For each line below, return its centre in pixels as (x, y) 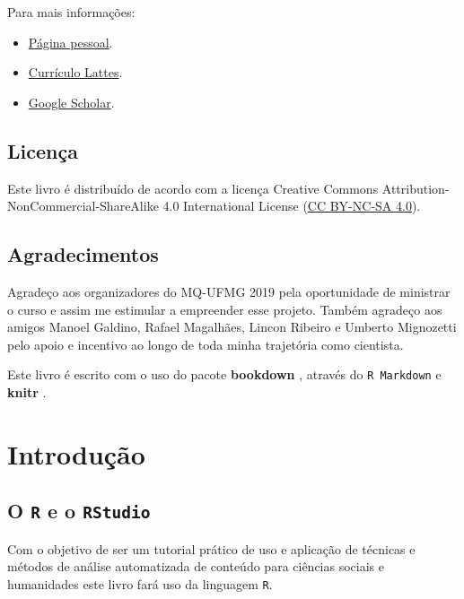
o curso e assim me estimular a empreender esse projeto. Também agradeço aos (225, 309)
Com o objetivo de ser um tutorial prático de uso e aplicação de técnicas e (211, 548)
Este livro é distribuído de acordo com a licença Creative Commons (193, 188)
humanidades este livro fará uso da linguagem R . (140, 583)
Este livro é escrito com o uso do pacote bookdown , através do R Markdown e (224, 374)
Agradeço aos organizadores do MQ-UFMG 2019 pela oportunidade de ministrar (229, 291)
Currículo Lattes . (75, 72)
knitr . (27, 392)
